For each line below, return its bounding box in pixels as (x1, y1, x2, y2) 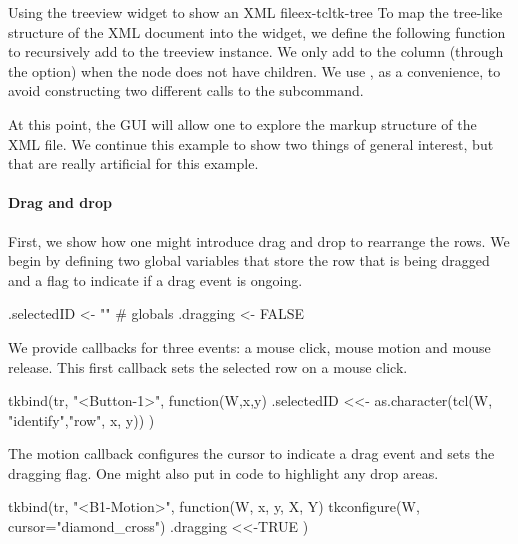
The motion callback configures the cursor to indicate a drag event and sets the (8, 443, 495, 464)
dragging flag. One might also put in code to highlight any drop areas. (8, 462, 439, 483)
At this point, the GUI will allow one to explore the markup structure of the (8, 113, 477, 134)
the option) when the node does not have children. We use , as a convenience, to (8, 60, 501, 81)
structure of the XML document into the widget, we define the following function (8, 21, 506, 42)
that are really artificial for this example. (8, 153, 259, 174)
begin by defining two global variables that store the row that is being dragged (8, 250, 490, 271)
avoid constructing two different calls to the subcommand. (8, 80, 364, 101)
